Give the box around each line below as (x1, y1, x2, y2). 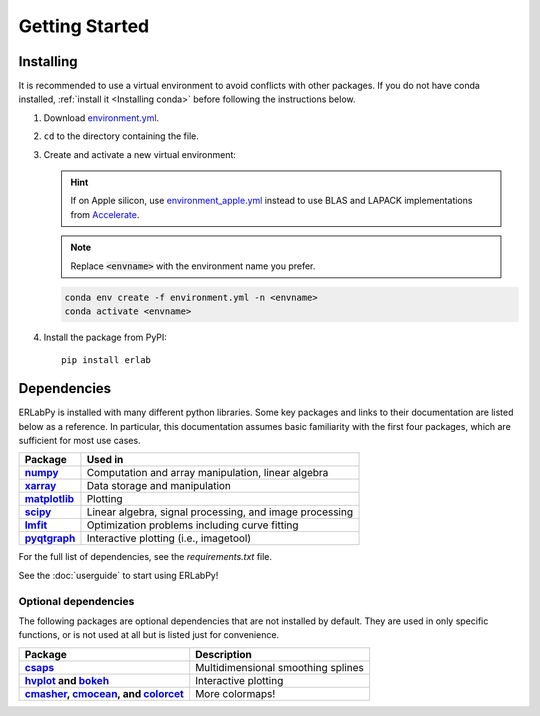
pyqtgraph (24, 531, 76, 545)
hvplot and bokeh (24, 673, 110, 687)
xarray (24, 479, 57, 493)
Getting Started (18, 15, 150, 37)
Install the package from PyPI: (43, 331, 167, 343)
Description (195, 647, 252, 661)
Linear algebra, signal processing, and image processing (86, 505, 354, 519)
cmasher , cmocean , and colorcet (24, 686, 184, 700)
